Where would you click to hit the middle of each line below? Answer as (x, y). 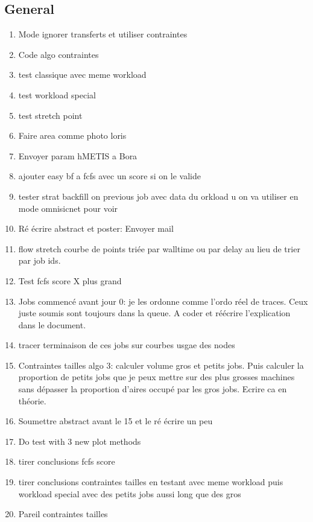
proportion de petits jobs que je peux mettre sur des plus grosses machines (156, 377)
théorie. (32, 400)
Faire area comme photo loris (72, 135)
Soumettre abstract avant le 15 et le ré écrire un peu (115, 421)
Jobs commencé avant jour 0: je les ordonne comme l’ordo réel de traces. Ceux (163, 301)
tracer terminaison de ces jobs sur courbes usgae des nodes (127, 345)
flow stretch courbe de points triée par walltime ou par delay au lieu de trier (159, 248)
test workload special (57, 94)
